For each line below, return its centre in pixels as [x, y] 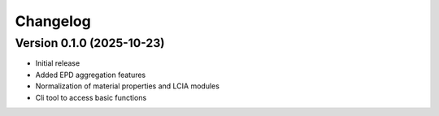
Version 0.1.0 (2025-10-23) [90, 43]
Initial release [58, 63]
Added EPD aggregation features [91, 75]
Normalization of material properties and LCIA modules [127, 86]
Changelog [53, 21]
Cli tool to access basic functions [91, 97]
